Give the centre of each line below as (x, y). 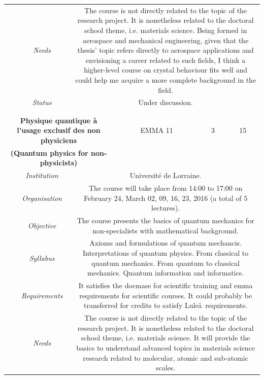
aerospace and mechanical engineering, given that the (166, 40)
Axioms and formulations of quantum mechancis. (166, 243)
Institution (42, 175)
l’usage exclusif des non (59, 130)
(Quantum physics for (49, 152)
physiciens (59, 140)
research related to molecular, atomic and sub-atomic (166, 357)
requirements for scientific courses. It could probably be (166, 295)
